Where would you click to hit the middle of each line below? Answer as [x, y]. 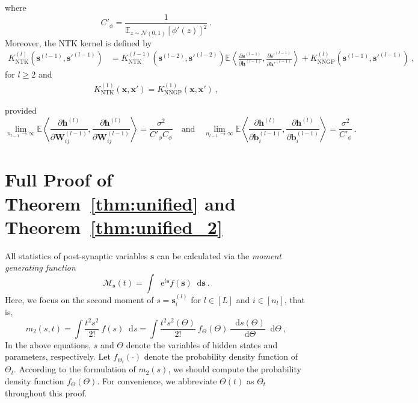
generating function [40, 267]
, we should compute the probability [235, 369]
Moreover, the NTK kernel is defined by [78, 42]
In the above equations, [48, 344]
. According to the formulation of [75, 369]
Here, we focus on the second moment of [79, 299]
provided [21, 110]
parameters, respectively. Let [58, 356]
